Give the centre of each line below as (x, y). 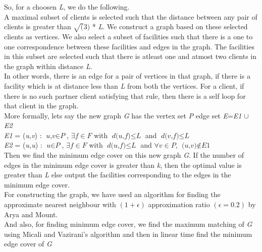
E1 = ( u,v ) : (23, 135)
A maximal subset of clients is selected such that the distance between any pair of (131, 16)
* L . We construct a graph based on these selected (170, 26)
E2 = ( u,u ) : (23, 145)
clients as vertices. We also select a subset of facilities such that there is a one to (128, 36)
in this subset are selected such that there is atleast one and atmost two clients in (130, 56)
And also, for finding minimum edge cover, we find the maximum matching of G (128, 224)
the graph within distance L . (48, 66)
